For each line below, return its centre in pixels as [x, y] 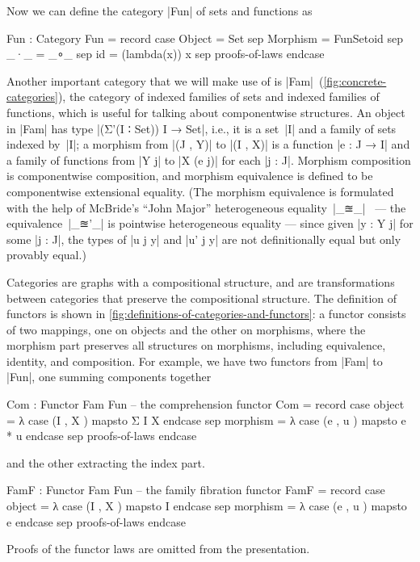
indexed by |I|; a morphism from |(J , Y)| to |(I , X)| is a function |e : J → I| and [208, 144]
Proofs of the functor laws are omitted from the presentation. [158, 549]
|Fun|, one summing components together [109, 377]
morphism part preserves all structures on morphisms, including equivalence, [196, 345]
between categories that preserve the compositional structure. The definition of [202, 298]
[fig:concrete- [355, 80]
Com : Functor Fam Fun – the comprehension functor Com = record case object [206, 404]
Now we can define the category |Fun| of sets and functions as [160, 10]
